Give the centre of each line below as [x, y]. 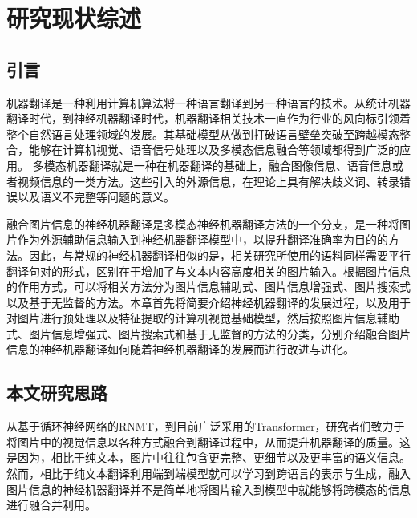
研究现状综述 [74, 18]
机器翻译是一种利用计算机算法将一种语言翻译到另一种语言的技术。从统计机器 [208, 102]
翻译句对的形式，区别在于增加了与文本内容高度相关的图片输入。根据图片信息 [208, 271]
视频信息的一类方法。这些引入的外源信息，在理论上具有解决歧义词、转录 [208, 181]
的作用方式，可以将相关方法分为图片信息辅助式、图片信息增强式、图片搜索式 [208, 287]
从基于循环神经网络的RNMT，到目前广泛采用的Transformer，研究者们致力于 [206, 426]
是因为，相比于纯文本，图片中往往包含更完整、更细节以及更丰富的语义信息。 [208, 457]
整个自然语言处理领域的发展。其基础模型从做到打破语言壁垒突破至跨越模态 [203, 134]
